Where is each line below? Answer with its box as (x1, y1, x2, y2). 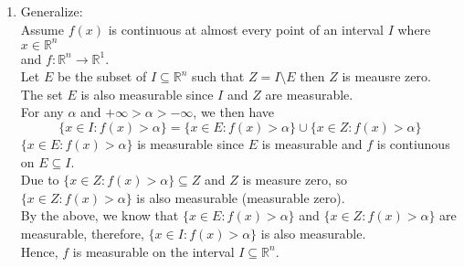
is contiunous (376, 134, 450, 154)
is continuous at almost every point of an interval (108, 19, 384, 38)
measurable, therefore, (20, 224, 144, 243)
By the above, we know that (20, 206, 179, 225)
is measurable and (261, 134, 363, 154)
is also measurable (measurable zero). (136, 187, 345, 207)
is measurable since (137, 134, 245, 154)
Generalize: (20, 2, 83, 20)
